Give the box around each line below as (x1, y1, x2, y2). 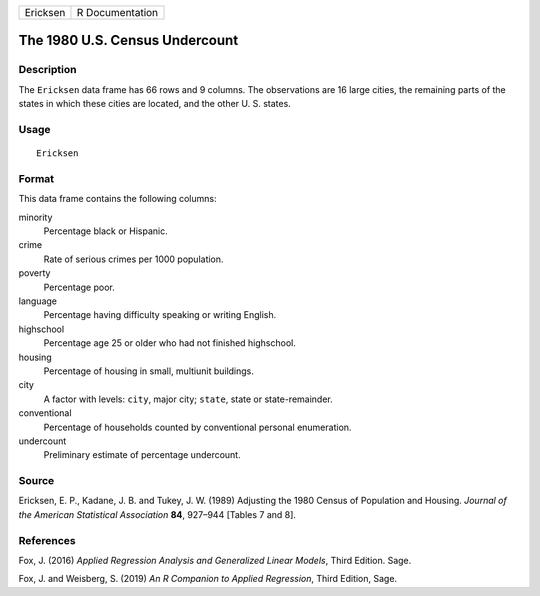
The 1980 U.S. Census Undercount (18, 32, 239, 49)
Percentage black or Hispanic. (43, 225, 169, 237)
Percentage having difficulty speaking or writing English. (43, 309, 277, 321)
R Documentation (76, 6, 159, 19)
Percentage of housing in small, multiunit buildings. (43, 365, 255, 377)
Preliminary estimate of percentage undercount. (43, 449, 241, 461)
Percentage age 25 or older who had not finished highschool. (43, 337, 297, 349)
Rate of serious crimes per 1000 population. (43, 253, 224, 265)
